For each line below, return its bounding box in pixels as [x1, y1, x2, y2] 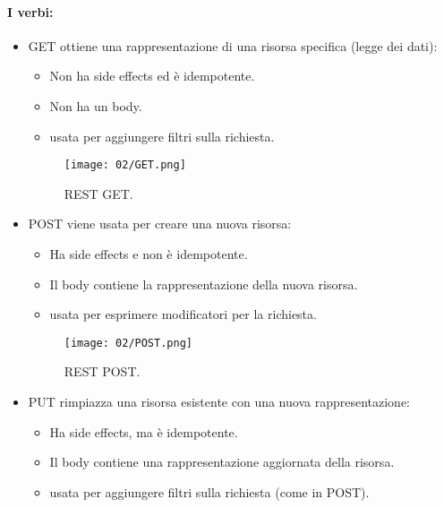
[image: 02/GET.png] [64, 159, 186, 172]
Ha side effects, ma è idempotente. [49, 422, 238, 441]
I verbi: [7, 2, 54, 21]
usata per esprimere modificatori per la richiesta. [49, 305, 317, 323]
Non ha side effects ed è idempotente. [49, 66, 255, 85]
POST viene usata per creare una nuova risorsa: [28, 214, 292, 233]
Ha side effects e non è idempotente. [49, 245, 248, 263]
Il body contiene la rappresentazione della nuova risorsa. [49, 274, 358, 293]
